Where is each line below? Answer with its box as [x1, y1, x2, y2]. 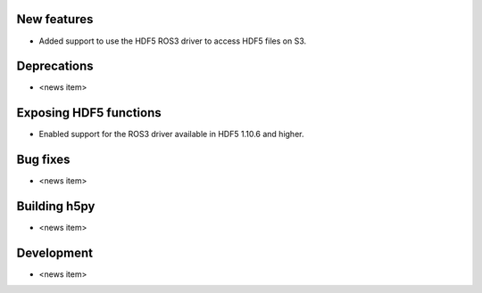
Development [16, 245, 94, 260]
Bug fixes [16, 152, 71, 167]
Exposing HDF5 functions [16, 105, 162, 120]
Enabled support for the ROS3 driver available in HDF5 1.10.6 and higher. [38, 129, 304, 140]
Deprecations [16, 59, 94, 74]
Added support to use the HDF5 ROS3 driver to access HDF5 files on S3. [38, 36, 307, 46]
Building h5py [16, 199, 96, 214]
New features [16, 12, 94, 27]
